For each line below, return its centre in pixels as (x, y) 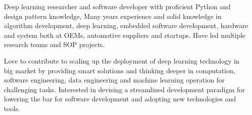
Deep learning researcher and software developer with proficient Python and (117, 6)
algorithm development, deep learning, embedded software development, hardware (126, 25)
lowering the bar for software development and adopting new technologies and (120, 99)
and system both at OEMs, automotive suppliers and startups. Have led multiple (125, 35)
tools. (12, 108)
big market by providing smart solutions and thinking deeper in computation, (120, 70)
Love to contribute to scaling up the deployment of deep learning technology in (122, 60)
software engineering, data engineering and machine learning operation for (114, 80)
